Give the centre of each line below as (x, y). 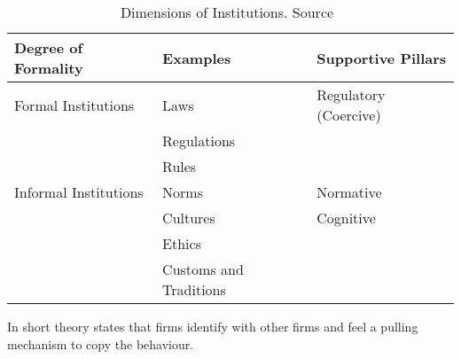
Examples (197, 58)
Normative (349, 192)
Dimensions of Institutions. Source (227, 12)
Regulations (199, 140)
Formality (49, 68)
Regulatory (351, 94)
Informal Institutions (79, 192)
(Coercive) (349, 115)
